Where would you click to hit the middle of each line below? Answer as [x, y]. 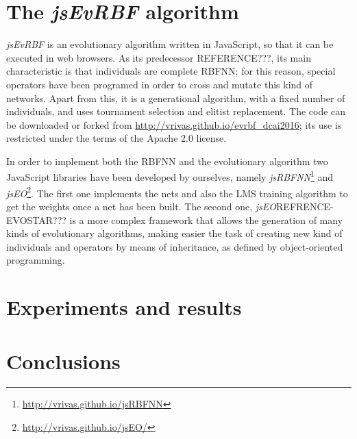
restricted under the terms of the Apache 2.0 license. [116, 138]
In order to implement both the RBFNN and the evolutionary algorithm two [167, 161]
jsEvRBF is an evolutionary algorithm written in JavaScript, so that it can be [170, 44]
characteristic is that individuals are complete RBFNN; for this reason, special [171, 71]
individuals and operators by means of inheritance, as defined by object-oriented [175, 246]
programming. [36, 260]
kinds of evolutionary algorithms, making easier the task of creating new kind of [174, 233]
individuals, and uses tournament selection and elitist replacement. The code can [176, 111]
